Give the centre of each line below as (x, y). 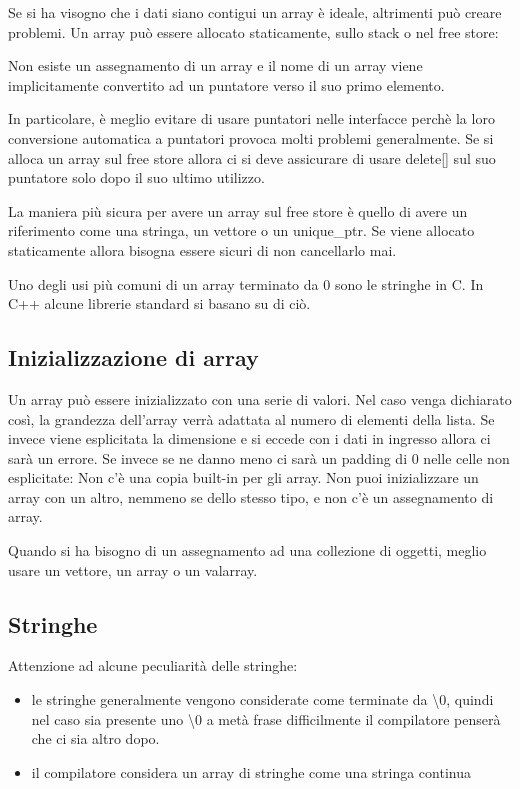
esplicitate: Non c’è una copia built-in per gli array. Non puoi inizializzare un (243, 477)
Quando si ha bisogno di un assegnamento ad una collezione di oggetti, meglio (247, 550)
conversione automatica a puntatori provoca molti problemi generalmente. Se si (251, 137)
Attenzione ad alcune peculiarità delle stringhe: (153, 665)
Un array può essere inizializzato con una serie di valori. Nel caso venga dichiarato (260, 398)
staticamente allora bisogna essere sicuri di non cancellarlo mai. (202, 249)
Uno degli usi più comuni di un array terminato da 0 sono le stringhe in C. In (246, 283)
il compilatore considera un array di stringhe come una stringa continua (251, 771)
